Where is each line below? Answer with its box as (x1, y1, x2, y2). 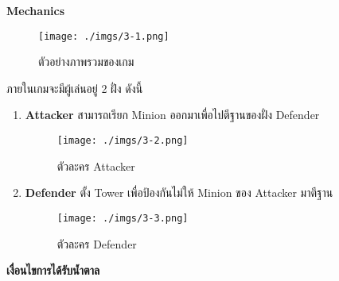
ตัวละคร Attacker (56, 157, 135, 174)
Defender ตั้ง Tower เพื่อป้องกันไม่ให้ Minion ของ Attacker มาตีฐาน (25, 184, 333, 201)
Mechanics (6, 2, 65, 18)
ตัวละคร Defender (56, 235, 137, 252)
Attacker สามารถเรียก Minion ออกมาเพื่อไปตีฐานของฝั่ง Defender (25, 106, 320, 123)
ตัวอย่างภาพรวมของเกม (38, 53, 134, 70)
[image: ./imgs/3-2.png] (56, 135, 189, 147)
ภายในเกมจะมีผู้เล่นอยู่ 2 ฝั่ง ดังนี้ (6, 79, 143, 96)
